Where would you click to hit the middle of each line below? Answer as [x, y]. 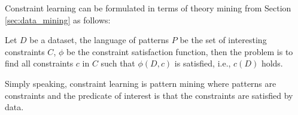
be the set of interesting [223, 40]
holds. [272, 63]
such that [118, 63]
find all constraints [39, 63]
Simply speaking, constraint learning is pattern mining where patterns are [141, 83]
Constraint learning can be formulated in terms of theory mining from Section [148, 8]
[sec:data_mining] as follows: [58, 19]
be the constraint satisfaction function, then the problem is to [180, 51]
